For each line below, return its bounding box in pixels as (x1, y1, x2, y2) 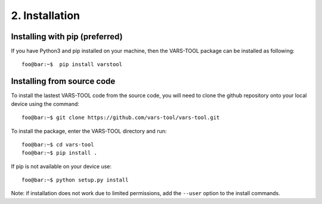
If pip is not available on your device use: (11, 162, 112, 170)
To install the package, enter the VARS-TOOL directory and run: (11, 127, 167, 134)
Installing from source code (11, 76, 116, 86)
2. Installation (11, 9, 80, 22)
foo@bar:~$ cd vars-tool (21, 141, 94, 148)
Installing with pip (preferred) (11, 32, 123, 42)
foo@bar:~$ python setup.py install (21, 177, 129, 184)
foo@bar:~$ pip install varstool (21, 61, 122, 68)
